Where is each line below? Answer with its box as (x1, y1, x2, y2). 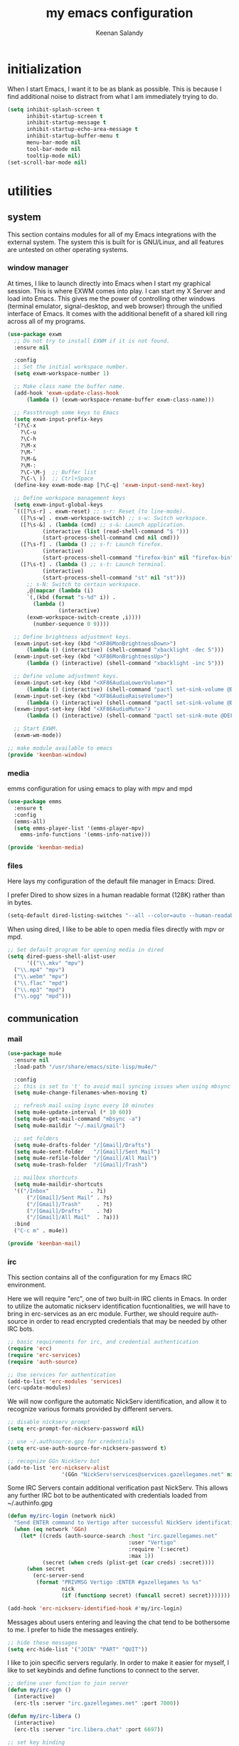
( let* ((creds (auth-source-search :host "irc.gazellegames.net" (20, 1532, 218, 1539)
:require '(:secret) (128, 1545, 190, 1553)
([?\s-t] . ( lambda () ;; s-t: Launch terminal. (20, 560, 167, 568)
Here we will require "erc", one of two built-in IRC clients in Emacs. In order (7, 1295, 228, 1303)
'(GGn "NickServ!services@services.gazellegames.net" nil (61, 1470, 237, 1478)
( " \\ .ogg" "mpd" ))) (14, 993, 72, 1000)
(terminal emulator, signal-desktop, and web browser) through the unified (7, 301, 223, 310)
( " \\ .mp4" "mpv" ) (14, 966, 65, 973)
